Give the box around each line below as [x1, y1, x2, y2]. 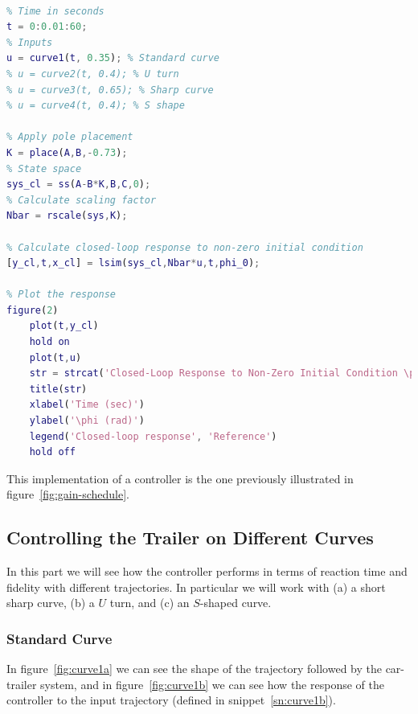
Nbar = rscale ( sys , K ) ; [6, 210, 128, 222]
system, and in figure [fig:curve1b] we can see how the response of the [40, 675, 384, 692]
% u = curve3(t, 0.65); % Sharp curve [6, 84, 214, 96]
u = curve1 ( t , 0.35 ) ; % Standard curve [6, 52, 220, 64]
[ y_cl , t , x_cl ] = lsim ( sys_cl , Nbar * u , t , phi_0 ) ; [6, 257, 260, 269]
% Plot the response [6, 289, 117, 301]
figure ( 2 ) [6, 304, 59, 316]
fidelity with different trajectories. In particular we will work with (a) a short [6, 578, 386, 595]
